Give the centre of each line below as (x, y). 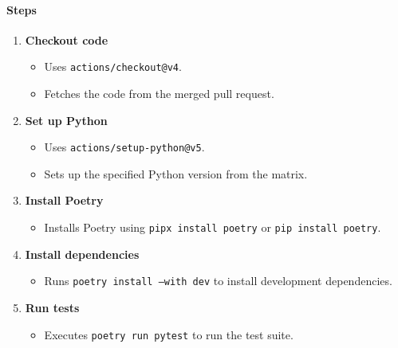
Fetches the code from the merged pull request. (159, 94)
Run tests (52, 307)
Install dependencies (82, 254)
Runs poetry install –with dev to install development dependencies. (218, 281)
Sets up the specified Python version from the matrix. (176, 173)
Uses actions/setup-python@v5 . (124, 147)
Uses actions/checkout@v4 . (113, 66)
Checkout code (67, 39)
